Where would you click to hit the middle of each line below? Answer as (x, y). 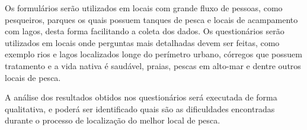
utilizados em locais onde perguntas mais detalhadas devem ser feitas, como (142, 42)
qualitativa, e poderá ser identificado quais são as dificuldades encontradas (140, 108)
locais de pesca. (33, 77)
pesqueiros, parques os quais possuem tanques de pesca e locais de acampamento (151, 19)
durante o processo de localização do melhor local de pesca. (113, 120)
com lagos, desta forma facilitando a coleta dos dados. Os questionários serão (145, 31)
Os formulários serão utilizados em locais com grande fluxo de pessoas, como (144, 8)
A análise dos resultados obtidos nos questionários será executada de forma (141, 97)
